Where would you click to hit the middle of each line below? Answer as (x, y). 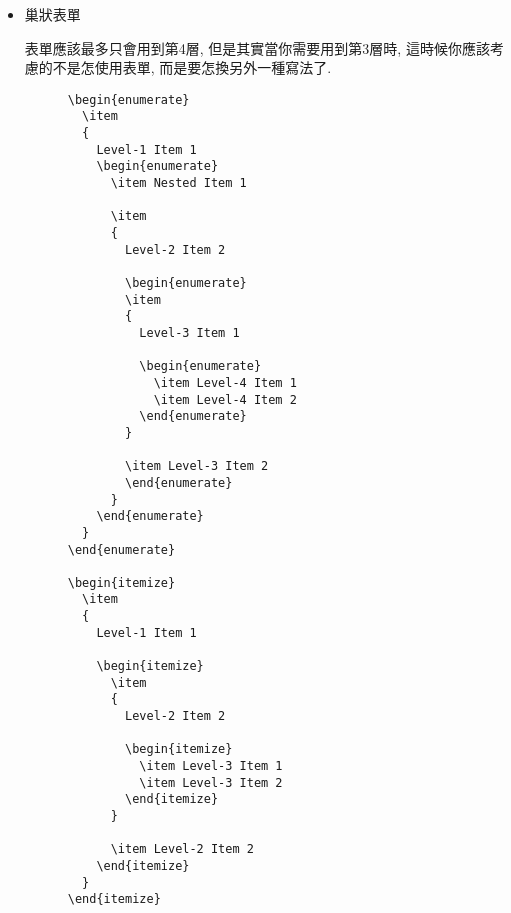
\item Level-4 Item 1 (225, 382)
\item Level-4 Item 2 (225, 399)
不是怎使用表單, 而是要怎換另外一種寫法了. (192, 67)
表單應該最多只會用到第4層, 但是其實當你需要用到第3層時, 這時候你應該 (257, 47)
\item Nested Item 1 (178, 183)
